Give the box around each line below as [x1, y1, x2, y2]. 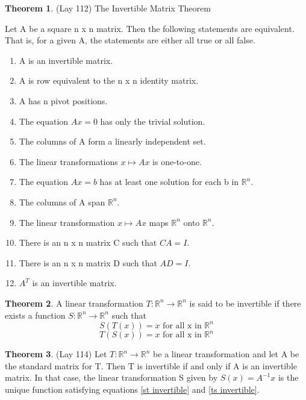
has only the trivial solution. [100, 114, 205, 127]
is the [278, 371, 299, 384]
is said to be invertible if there [189, 296, 301, 309]
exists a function [5, 308, 66, 321]
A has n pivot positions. [19, 94, 108, 107]
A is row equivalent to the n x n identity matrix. [19, 74, 199, 87]
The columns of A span [19, 195, 105, 208]
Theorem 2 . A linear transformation [5, 296, 143, 309]
